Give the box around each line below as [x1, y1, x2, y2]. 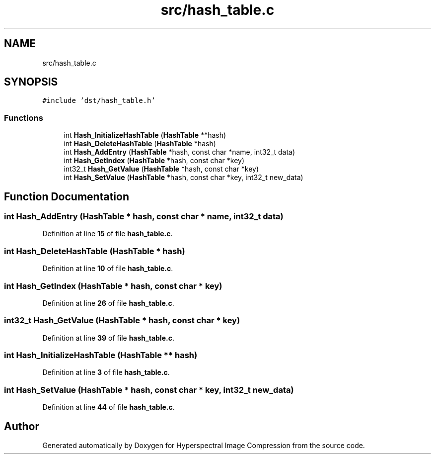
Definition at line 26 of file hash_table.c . [42, 298, 174, 307]
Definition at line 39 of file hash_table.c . [42, 333, 174, 342]
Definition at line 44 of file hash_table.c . [42, 403, 175, 412]
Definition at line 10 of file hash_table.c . [42, 264, 173, 273]
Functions [4, 112, 43, 123]
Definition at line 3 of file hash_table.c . [42, 368, 170, 377]
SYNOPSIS [4, 76, 58, 89]
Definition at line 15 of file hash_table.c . [42, 229, 173, 238]
